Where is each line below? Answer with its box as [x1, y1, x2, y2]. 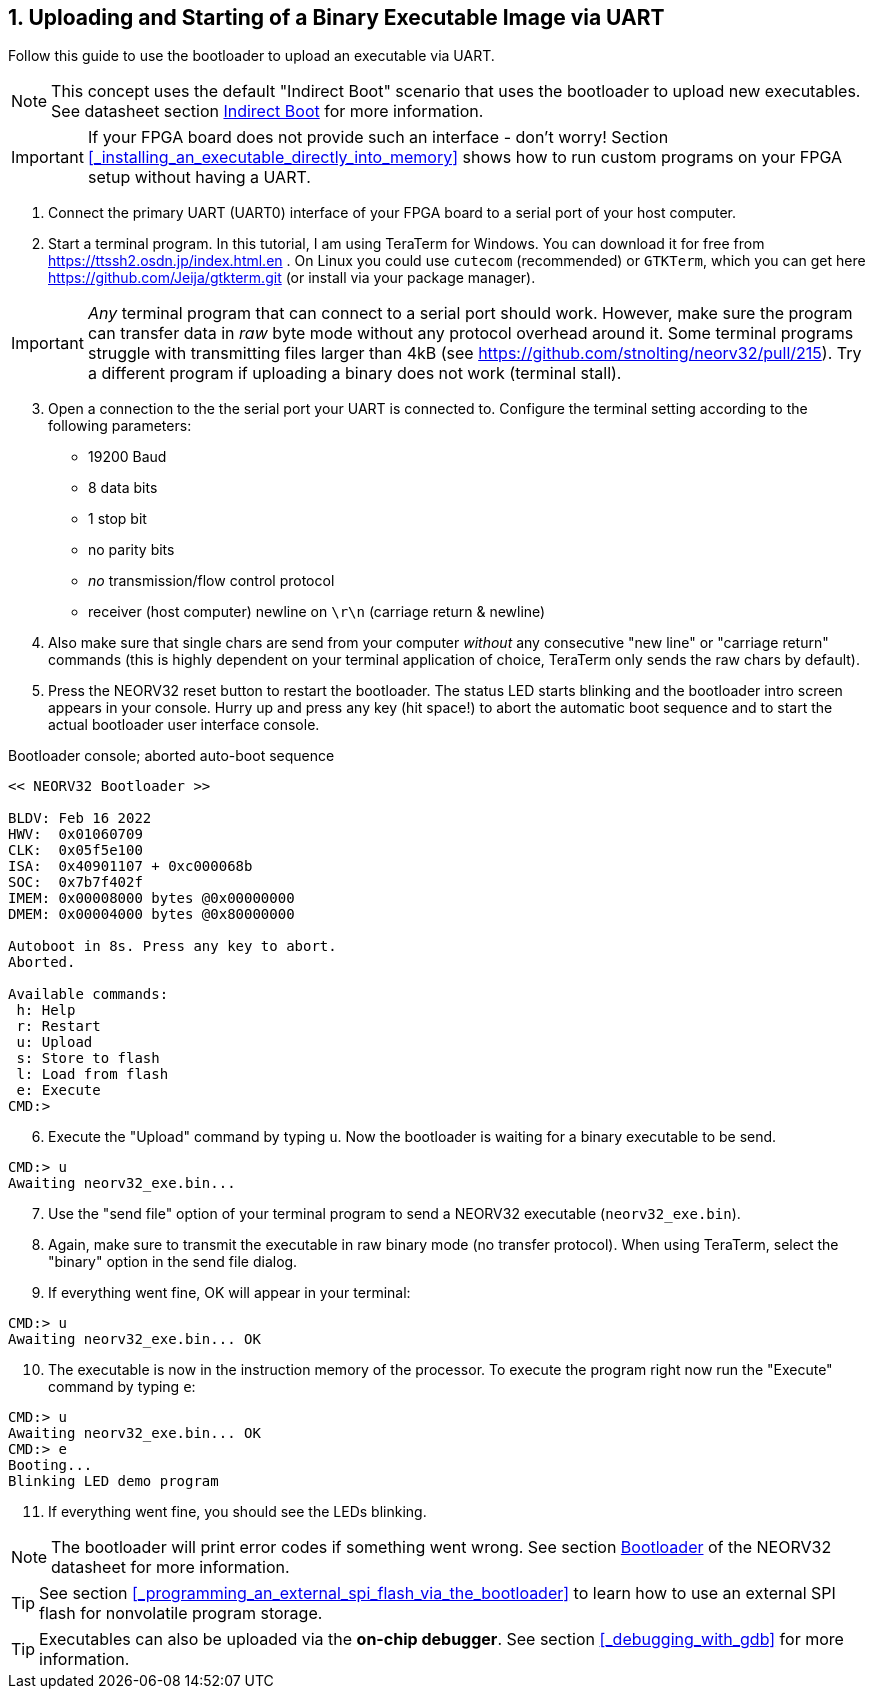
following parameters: [48, 417, 192, 435]
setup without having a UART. [87, 167, 311, 188]
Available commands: [8, 986, 169, 1003]
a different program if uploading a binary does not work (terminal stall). [87, 363, 622, 384]
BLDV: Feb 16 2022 [8, 810, 152, 827]
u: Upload [16, 1034, 93, 1051]
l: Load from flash [16, 1066, 169, 1083]
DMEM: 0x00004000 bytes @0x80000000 [8, 906, 295, 923]
